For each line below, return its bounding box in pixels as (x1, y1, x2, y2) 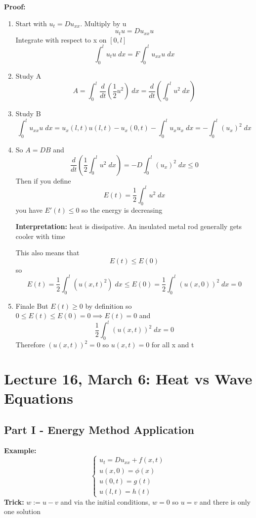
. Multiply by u (80, 18, 127, 28)
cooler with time (15, 231, 65, 241)
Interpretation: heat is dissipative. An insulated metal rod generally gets (15, 221, 242, 232)
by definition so (85, 300, 132, 311)
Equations (4, 388, 73, 408)
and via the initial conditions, (60, 496, 150, 507)
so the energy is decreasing (82, 204, 163, 215)
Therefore (15, 339, 45, 350)
